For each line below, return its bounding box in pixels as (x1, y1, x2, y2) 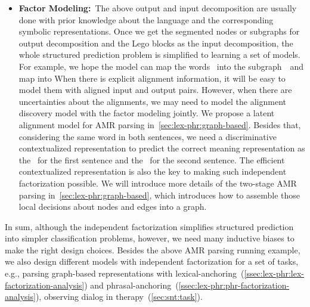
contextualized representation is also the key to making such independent (18, 165, 287, 178)
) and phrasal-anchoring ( (84, 278, 179, 291)
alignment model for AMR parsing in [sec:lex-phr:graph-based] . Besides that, (18, 118, 301, 131)
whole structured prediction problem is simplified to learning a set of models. (18, 48, 300, 61)
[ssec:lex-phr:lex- (244, 267, 305, 280)
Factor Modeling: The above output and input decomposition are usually (18, 2, 297, 14)
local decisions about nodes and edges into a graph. (18, 200, 207, 213)
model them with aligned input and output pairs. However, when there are (18, 83, 292, 96)
